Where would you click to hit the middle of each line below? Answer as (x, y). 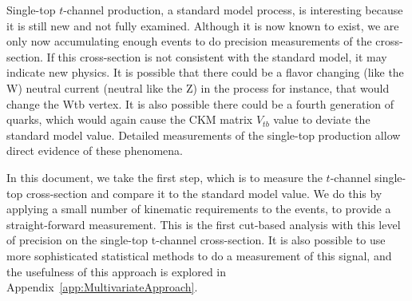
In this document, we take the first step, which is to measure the (164, 177)
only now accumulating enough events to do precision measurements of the (189, 41)
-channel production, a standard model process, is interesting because (233, 10)
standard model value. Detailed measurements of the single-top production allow (204, 135)
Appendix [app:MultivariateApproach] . (102, 287)
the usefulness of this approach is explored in (117, 271)
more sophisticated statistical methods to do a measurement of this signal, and (199, 255)
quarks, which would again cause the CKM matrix (130, 119)
